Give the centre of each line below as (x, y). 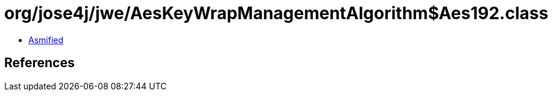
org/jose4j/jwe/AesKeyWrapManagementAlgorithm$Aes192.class (276, 13)
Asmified (46, 40)
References (39, 63)
